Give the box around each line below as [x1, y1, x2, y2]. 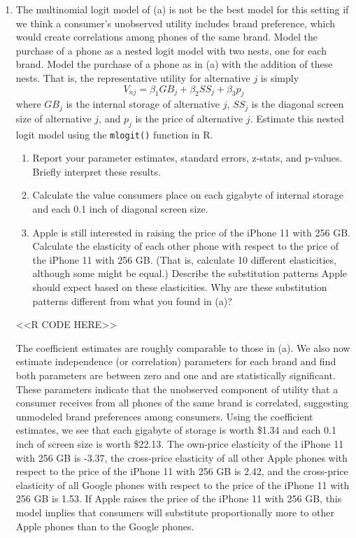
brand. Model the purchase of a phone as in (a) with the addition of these [15, 57, 333, 71]
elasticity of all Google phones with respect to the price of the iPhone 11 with [15, 477, 350, 492]
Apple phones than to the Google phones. [15, 518, 194, 533]
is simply [260, 70, 299, 85]
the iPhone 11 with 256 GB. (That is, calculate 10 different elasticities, [32, 252, 336, 267]
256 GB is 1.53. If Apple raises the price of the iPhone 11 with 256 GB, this [15, 491, 342, 506]
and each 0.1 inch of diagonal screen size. [32, 201, 208, 216]
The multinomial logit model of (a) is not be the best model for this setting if [15, 2, 349, 16]
